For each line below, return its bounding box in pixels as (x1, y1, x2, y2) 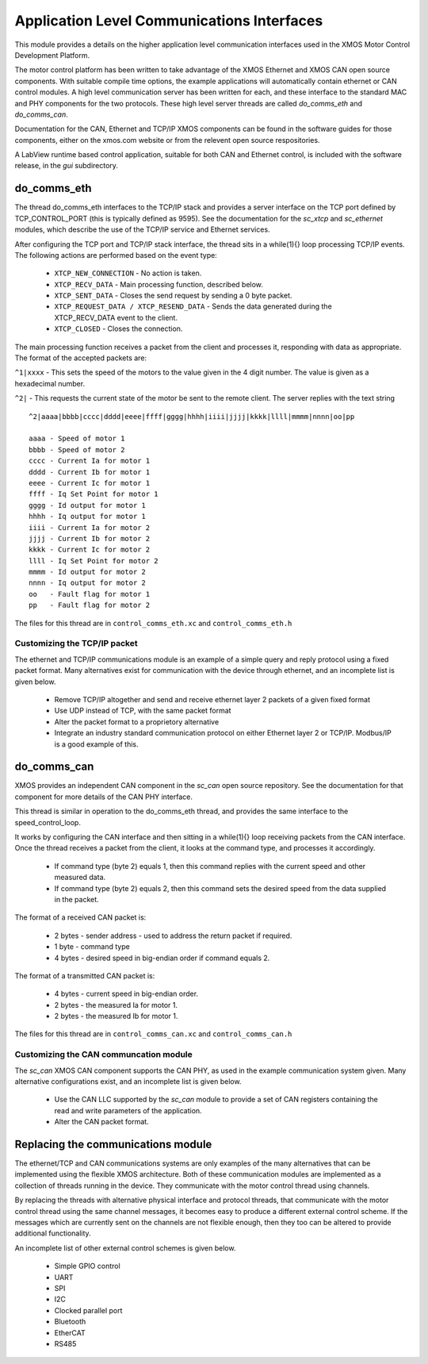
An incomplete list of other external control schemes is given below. (14, 1243, 236, 1253)
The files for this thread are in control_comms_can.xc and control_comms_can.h (14, 1029, 292, 1039)
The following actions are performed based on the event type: (14, 250, 217, 259)
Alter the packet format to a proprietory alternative (54, 717, 220, 726)
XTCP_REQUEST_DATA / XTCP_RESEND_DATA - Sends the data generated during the (54, 302, 332, 311)
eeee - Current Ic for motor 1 (29, 478, 151, 487)
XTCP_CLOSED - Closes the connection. (54, 324, 183, 333)
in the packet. (54, 894, 99, 904)
